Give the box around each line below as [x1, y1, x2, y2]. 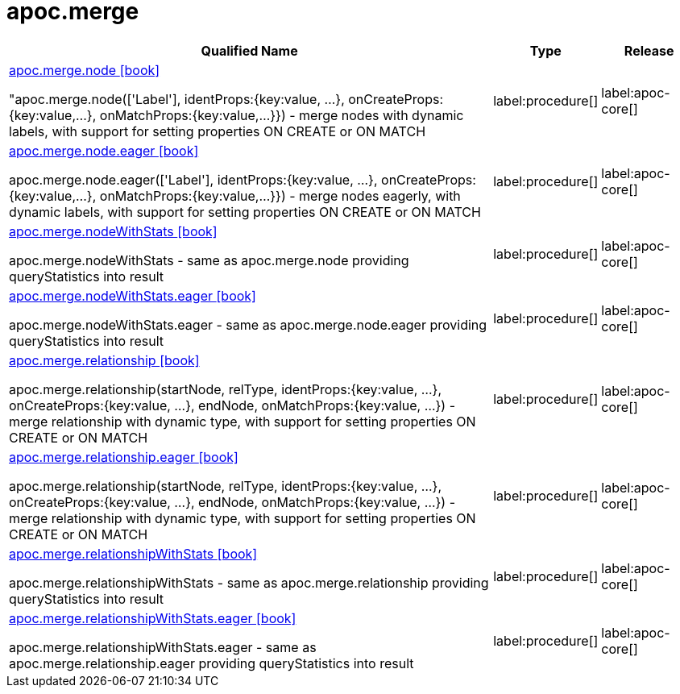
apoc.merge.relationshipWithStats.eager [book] [9, 609, 296, 626]
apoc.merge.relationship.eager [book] [9, 448, 238, 465]
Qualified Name [201, 42, 298, 59]
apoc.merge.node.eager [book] [9, 142, 199, 159]
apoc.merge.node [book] [9, 61, 160, 78]
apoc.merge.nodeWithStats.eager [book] [9, 287, 256, 304]
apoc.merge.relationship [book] [9, 351, 200, 368]
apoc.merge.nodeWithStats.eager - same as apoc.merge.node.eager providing [9, 316, 487, 333]
